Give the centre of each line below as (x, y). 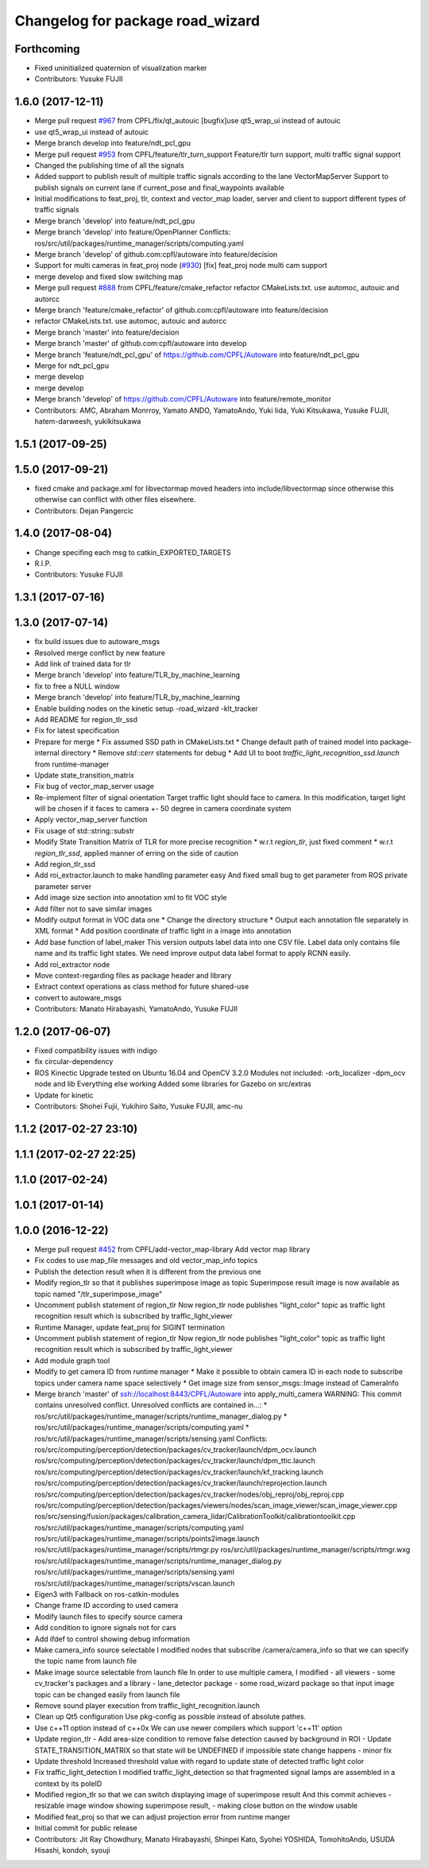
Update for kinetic (64, 1095)
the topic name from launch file (86, 1661)
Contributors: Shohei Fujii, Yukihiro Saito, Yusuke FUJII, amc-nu (139, 1106)
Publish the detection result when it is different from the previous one (148, 1272)
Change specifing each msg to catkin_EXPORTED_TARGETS (133, 552)
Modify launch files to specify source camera (108, 1616)
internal (47, 753)
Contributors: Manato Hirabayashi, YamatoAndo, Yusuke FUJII (136, 1009)
